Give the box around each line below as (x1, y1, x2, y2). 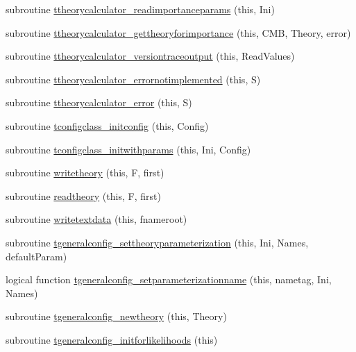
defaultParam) (6, 249, 67, 263)
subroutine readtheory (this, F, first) (6, 188, 161, 203)
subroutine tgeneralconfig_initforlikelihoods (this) (6, 332, 218, 346)
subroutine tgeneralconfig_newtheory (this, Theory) (6, 309, 227, 324)
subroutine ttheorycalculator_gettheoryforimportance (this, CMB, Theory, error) (6, 25, 351, 40)
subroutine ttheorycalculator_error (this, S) (6, 95, 192, 110)
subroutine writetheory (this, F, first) (6, 165, 164, 180)
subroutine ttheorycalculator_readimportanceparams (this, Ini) (6, 2, 275, 16)
